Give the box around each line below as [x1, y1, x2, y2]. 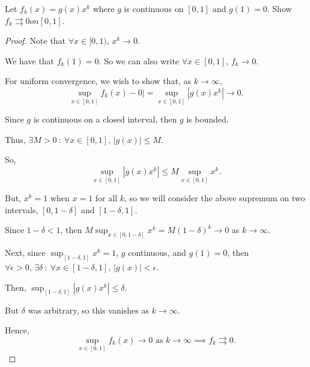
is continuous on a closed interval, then [33, 113, 177, 126]
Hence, [5, 324, 29, 336]
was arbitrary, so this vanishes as [28, 303, 149, 316]
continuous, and [128, 246, 186, 259]
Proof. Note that [5, 34, 66, 47]
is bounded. [186, 113, 229, 126]
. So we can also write [99, 54, 180, 67]
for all [95, 192, 118, 204]
